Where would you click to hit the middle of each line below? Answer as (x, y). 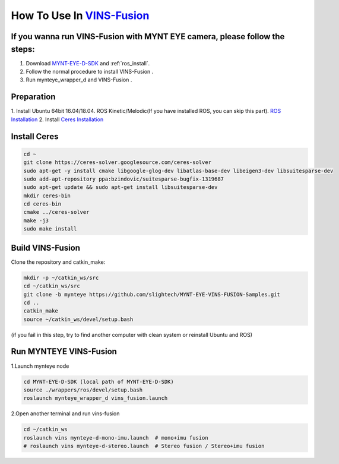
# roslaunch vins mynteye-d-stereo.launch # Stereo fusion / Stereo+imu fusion (144, 446)
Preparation (33, 97)
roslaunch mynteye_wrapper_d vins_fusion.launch (96, 398)
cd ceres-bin (42, 204)
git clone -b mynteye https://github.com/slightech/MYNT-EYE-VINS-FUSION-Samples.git (152, 294)
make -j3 (36, 220)
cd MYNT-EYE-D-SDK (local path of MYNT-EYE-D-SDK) (99, 381)
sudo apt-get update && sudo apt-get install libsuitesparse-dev (121, 187)
